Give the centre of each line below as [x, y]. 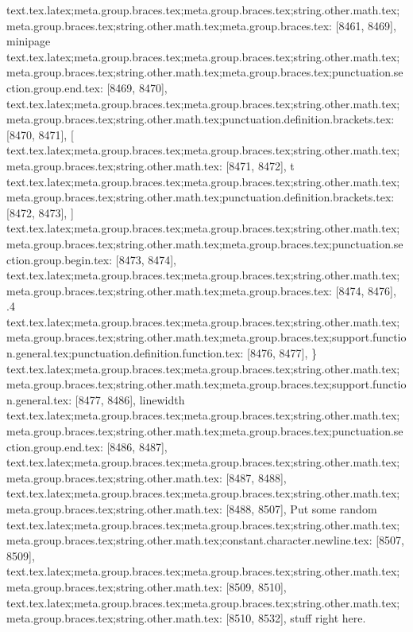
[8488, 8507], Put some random [301, 509]
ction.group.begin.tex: [60, 259]
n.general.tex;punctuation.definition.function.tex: [125, 353]
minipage [29, 41]
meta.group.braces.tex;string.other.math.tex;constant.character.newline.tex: [189, 540]
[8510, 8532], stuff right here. [296, 618]
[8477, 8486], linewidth [130, 399]
